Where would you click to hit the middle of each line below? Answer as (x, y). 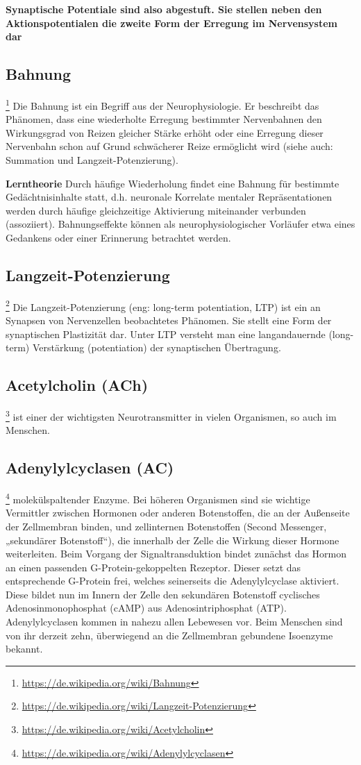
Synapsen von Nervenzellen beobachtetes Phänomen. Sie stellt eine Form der (169, 320)
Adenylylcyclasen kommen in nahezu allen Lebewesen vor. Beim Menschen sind (174, 622)
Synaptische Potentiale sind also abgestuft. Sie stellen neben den (164, 9)
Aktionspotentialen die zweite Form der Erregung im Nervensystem (172, 23)
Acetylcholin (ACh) (77, 385)
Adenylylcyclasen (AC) (90, 468)
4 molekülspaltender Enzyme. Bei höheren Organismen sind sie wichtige (158, 498)
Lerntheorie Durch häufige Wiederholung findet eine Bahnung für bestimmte (173, 183)
